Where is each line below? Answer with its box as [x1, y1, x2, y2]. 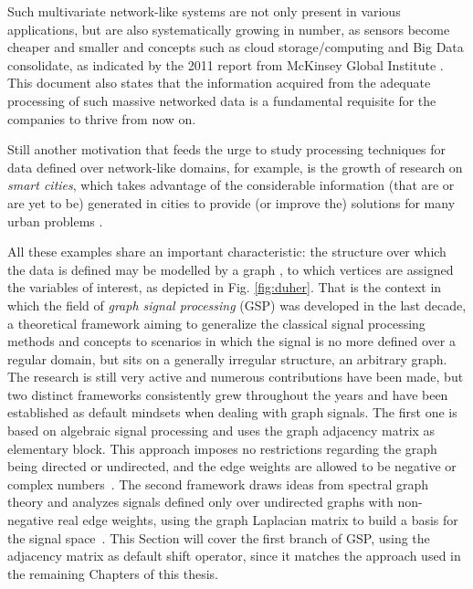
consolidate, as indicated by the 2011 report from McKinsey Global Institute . [7, 55, 444, 74]
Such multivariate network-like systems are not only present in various [7, 2, 401, 20]
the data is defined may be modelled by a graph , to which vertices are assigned [7, 259, 454, 279]
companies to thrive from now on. [7, 109, 196, 128]
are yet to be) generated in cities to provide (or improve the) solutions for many [7, 193, 456, 212]
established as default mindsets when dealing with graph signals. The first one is [7, 403, 457, 422]
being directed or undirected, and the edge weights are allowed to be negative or [7, 457, 457, 476]
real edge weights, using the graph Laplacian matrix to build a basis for [58, 510, 458, 530]
